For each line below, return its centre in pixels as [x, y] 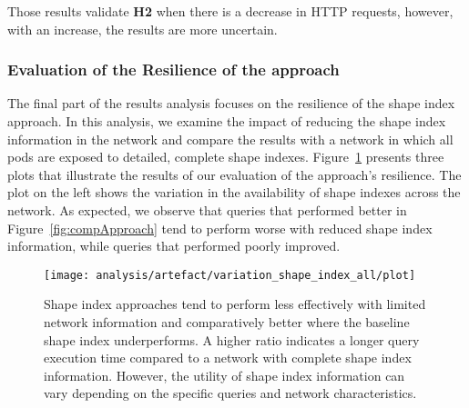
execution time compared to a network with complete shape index [228, 358]
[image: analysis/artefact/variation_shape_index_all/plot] [230, 275]
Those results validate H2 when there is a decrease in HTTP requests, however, [230, 11]
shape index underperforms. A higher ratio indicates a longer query [232, 339]
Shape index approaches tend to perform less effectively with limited [235, 304]
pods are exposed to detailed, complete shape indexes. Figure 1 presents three [226, 157]
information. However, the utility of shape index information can [224, 375]
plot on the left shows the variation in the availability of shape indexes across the [234, 192]
